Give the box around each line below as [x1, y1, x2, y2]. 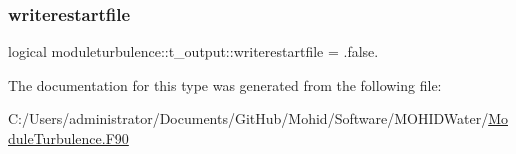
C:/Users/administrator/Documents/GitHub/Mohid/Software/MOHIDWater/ [8, 108, 489, 129]
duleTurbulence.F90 [8, 128, 129, 148]
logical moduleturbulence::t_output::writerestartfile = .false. [8, 41, 379, 62]
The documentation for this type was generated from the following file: [8, 74, 442, 95]
